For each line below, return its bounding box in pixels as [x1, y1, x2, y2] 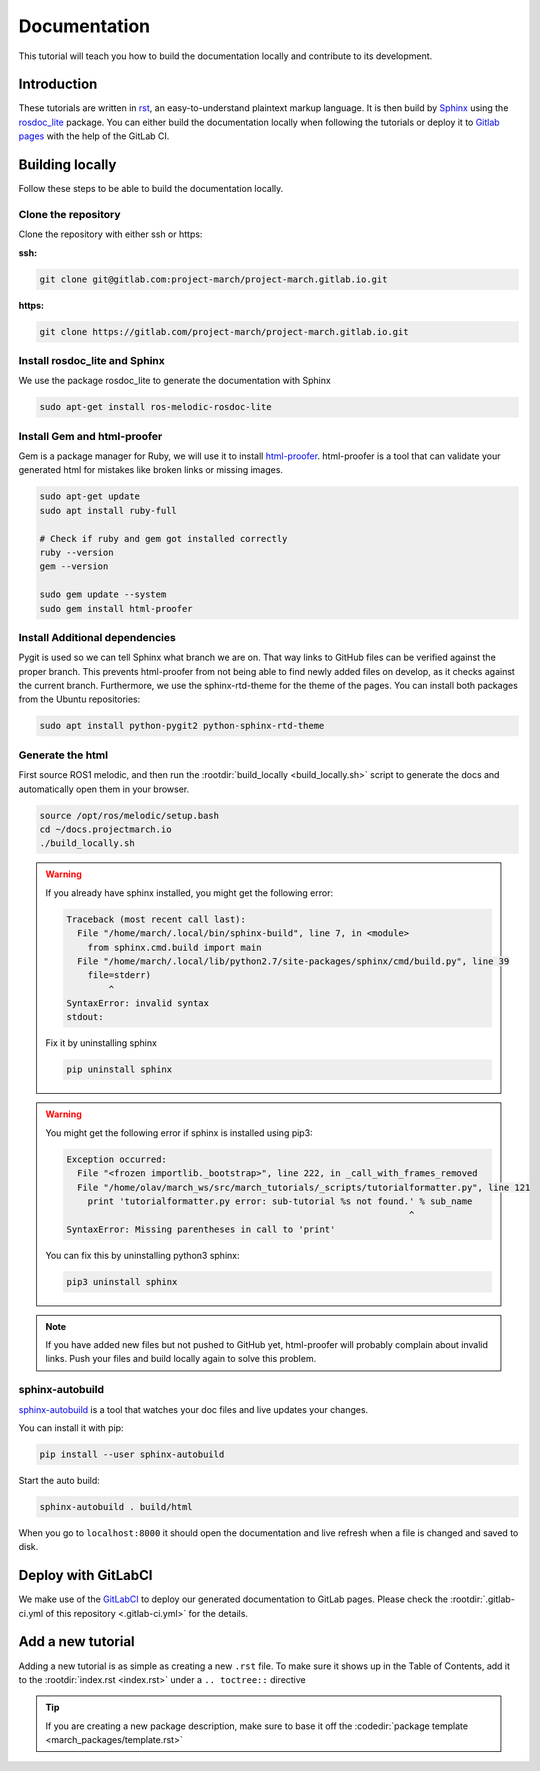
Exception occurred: [66, 1153, 167, 1165]
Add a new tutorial [18, 1633, 135, 1650]
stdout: [66, 1011, 104, 1023]
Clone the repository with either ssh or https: [18, 228, 203, 240]
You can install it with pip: [18, 1422, 124, 1434]
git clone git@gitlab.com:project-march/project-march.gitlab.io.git [39, 273, 388, 285]
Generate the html [18, 748, 109, 762]
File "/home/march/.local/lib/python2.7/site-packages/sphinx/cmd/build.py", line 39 [76, 955, 510, 967]
